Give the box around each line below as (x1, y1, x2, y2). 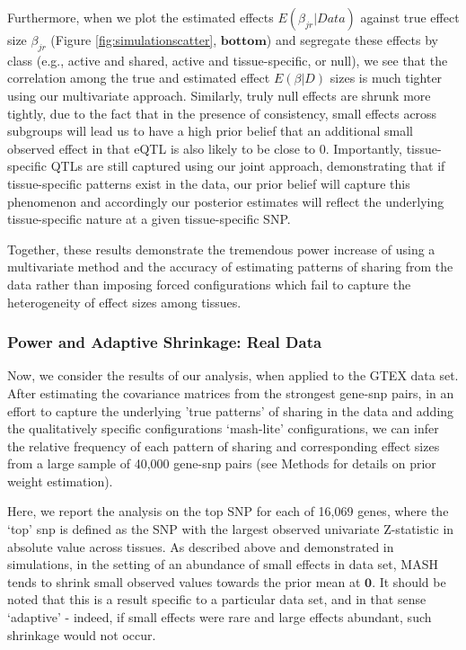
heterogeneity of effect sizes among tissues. (7, 292, 242, 311)
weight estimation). (7, 471, 113, 490)
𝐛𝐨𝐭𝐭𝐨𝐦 (220, 35, 267, 48)
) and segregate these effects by (266, 31, 438, 49)
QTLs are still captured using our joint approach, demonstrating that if (50, 156, 445, 175)
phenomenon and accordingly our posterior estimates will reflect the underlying (7, 191, 444, 210)
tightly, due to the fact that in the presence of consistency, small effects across (7, 103, 437, 122)
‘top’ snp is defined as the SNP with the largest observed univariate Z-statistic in (7, 520, 454, 539)
